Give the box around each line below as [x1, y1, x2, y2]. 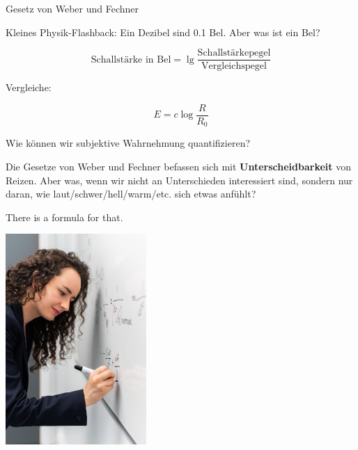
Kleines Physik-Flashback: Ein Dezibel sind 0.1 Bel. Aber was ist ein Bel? [6, 24, 320, 39]
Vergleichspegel [201, 61, 267, 72]
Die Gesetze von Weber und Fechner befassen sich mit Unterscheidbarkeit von [6, 159, 352, 173]
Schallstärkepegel [197, 48, 271, 58]
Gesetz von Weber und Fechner [6, 1, 139, 15]
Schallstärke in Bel [91, 54, 171, 65]
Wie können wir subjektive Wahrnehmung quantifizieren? [6, 136, 251, 150]
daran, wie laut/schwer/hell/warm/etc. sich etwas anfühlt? [6, 186, 256, 201]
